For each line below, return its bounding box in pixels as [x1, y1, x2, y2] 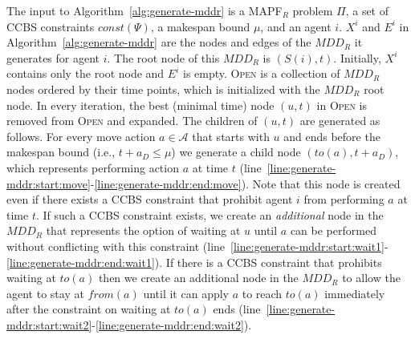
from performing [303, 191, 384, 208]
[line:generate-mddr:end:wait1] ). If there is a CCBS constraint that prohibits [6, 253, 382, 270]
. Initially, [333, 49, 381, 66]
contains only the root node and [6, 65, 165, 82]
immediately [324, 285, 385, 301]
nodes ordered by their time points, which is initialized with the [6, 80, 320, 97]
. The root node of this [107, 49, 220, 66]
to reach [242, 285, 283, 301]
